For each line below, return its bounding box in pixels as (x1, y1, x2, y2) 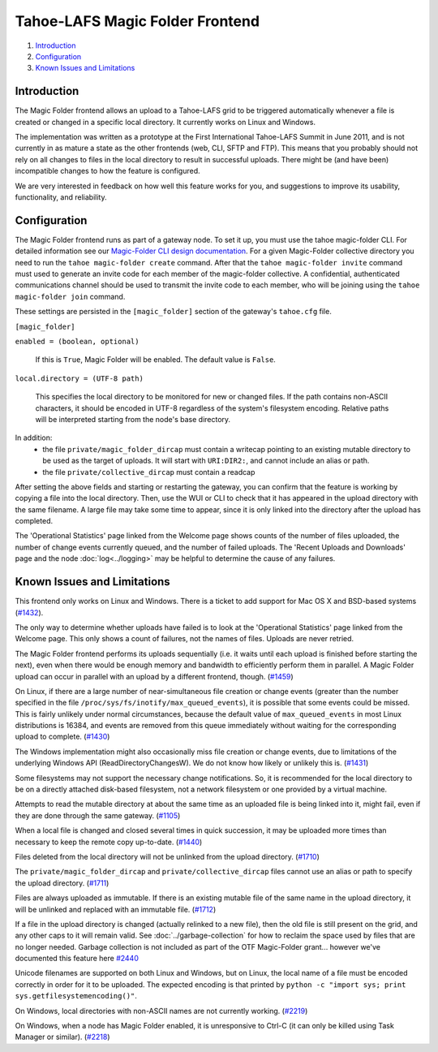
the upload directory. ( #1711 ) (15, 877, 109, 888)
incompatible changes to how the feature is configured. (15, 166, 200, 176)
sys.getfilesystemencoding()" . (15, 991, 138, 1001)
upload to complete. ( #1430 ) (15, 731, 110, 742)
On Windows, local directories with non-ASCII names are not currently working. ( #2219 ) (15, 1006, 308, 1015)
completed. (15, 516, 53, 526)
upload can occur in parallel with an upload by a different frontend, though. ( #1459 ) (15, 671, 294, 681)
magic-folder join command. (15, 291, 126, 301)
